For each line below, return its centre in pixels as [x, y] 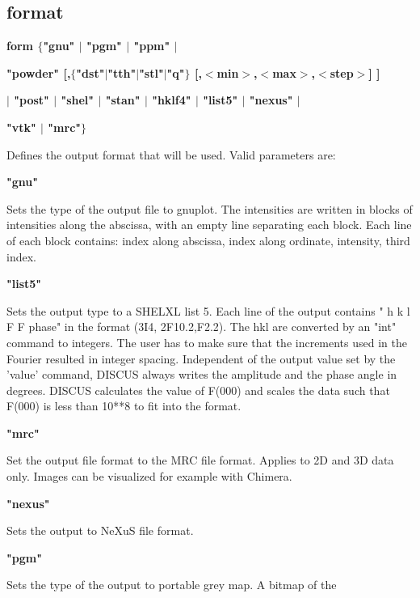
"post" [31, 100]
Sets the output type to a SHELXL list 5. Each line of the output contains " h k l [208, 310]
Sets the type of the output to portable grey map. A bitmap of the [172, 585]
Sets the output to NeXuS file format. [100, 530]
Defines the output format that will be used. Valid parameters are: [171, 154]
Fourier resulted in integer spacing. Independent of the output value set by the [201, 358]
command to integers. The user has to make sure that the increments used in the [207, 342]
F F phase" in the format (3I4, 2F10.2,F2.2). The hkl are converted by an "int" [202, 327]
